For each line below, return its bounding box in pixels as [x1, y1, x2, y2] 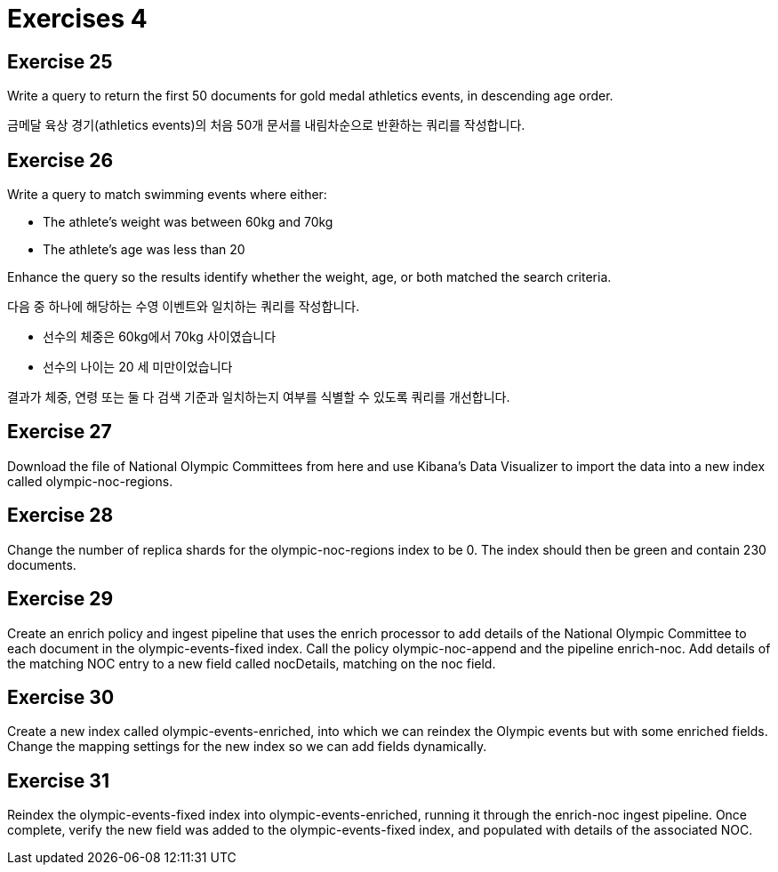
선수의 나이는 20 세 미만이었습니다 [43, 359, 233, 375]
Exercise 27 [7, 420, 112, 444]
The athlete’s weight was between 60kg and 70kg [43, 214, 333, 230]
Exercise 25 [7, 50, 113, 73]
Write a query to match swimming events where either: [7, 187, 327, 203]
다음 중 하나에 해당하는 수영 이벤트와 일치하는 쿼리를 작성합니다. [7, 299, 360, 315]
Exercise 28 [7, 504, 114, 527]
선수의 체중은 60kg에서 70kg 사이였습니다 [43, 329, 277, 345]
